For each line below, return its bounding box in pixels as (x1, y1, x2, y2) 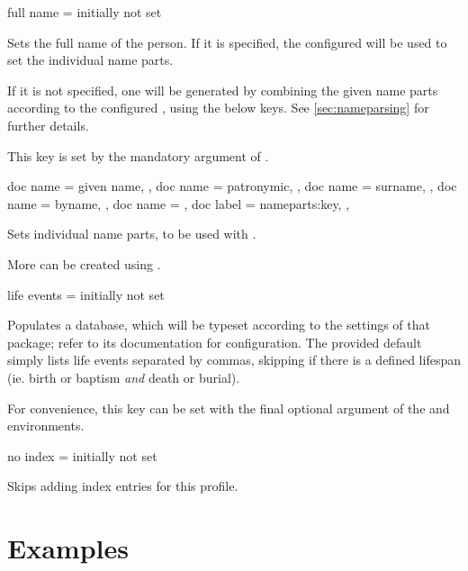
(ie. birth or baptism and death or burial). (7, 367, 240, 386)
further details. (7, 115, 89, 134)
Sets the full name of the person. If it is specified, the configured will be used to (7, 32, 447, 51)
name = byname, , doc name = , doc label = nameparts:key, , (7, 194, 350, 213)
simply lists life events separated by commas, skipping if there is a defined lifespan (7, 350, 461, 369)
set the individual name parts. (7, 50, 174, 69)
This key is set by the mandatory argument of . (7, 146, 269, 165)
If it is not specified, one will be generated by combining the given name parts (7, 80, 438, 99)
